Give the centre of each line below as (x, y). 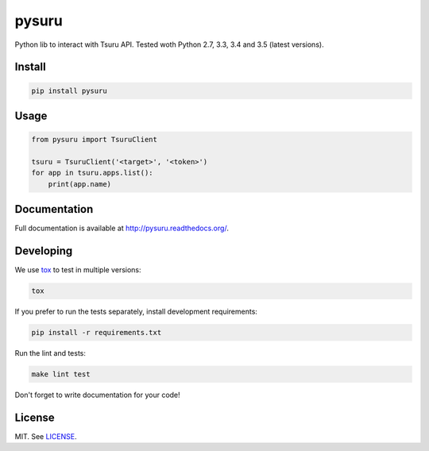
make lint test (61, 374)
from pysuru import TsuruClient (95, 140)
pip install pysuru (69, 91)
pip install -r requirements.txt (97, 333)
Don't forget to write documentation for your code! (97, 395)
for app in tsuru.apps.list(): (93, 173)
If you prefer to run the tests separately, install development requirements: (136, 312)
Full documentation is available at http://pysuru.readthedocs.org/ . (122, 228)
